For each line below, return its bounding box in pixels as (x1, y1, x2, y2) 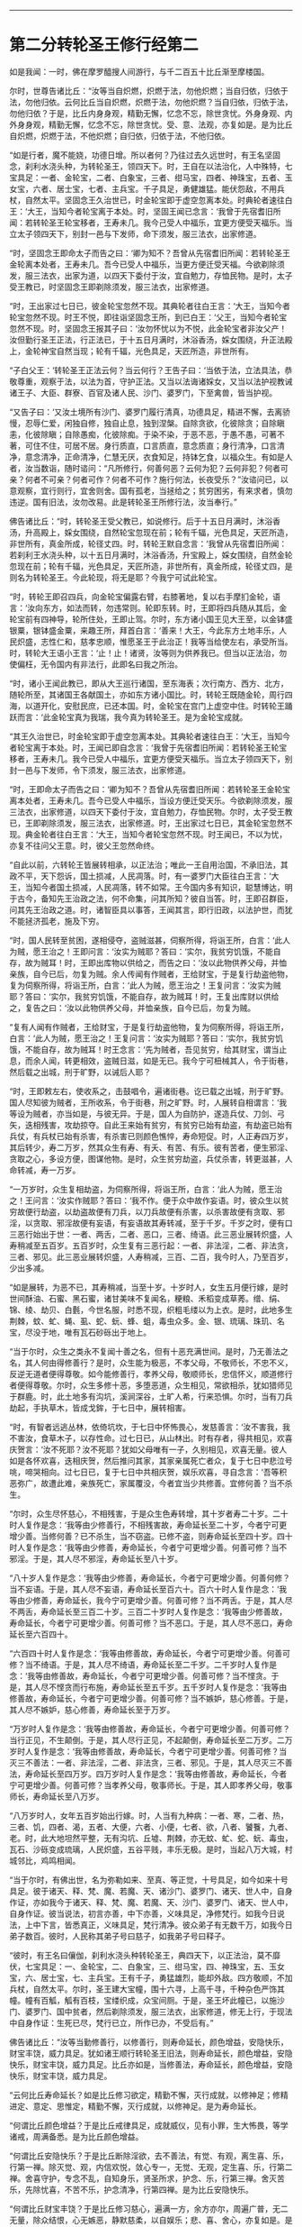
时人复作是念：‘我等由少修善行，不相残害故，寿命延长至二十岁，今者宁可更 (9, 1520, 288, 1530)
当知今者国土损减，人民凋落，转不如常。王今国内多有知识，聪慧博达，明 (24, 881, 293, 892)
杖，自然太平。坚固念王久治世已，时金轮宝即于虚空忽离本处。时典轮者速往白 (9, 195, 293, 205)
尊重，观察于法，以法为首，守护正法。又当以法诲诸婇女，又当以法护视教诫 (16, 376, 293, 387)
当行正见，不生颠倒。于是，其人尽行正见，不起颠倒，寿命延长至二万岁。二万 (9, 1734, 293, 1745)
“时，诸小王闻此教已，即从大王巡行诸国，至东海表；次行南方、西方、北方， (9, 678, 289, 689)
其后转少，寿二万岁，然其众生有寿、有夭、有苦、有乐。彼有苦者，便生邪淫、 (9, 1142, 293, 1153)
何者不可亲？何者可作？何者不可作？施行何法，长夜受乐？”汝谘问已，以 (24, 474, 289, 485)
